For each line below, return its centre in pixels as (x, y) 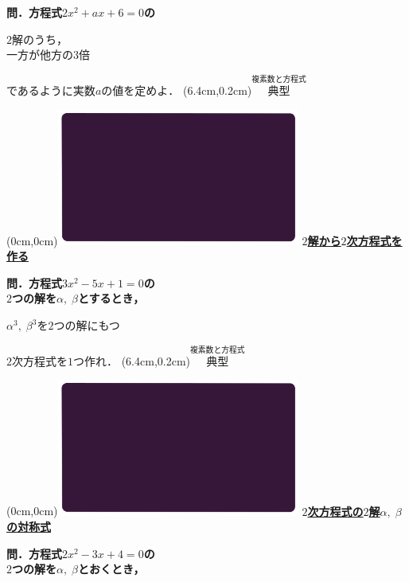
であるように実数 (51, 90)
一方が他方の (40, 55)
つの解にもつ (87, 325)
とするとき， (111, 298)
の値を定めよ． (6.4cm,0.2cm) (177, 90)
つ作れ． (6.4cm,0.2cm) (132, 360)
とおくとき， (111, 569)
